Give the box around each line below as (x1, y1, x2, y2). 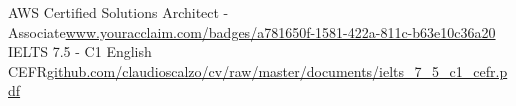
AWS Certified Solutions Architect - (8, 2, 229, 22)
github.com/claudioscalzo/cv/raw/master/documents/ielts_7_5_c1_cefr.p (47, 60, 508, 81)
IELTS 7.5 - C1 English (8, 41, 152, 62)
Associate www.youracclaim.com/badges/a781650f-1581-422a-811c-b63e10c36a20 (8, 21, 496, 42)
